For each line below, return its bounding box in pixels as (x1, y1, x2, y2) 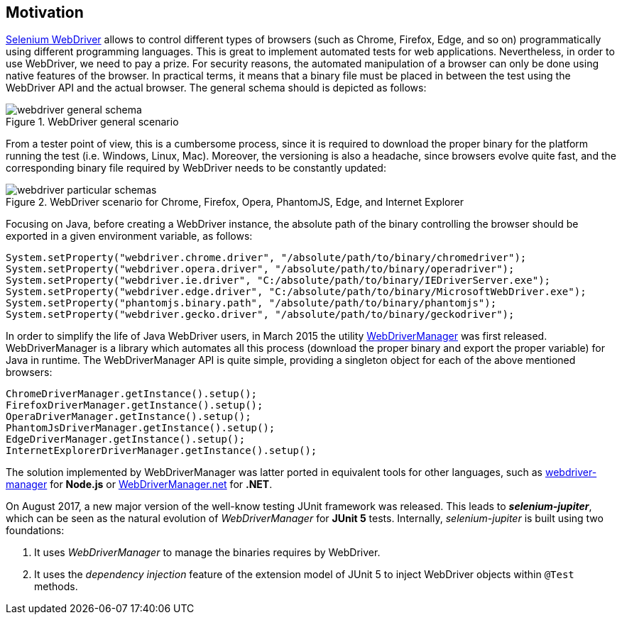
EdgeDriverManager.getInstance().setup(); (6, 433, 246, 445)
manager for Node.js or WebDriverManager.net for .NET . (6, 478, 273, 491)
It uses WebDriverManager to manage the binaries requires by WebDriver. (34, 546, 381, 559)
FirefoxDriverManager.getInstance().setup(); (6, 399, 263, 411)
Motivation (6, 4, 84, 21)
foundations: (6, 524, 65, 537)
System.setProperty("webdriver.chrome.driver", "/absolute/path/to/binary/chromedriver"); (6, 252, 527, 264)
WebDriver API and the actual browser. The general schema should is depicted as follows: (6, 82, 427, 94)
